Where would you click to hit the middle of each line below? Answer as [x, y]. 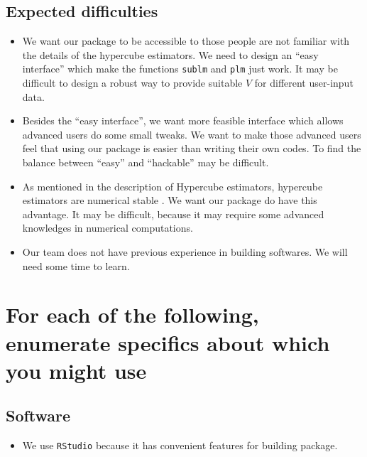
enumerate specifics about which [168, 342]
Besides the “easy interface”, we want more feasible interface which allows [183, 120]
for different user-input [304, 83]
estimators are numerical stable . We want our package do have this [170, 200]
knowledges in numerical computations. [108, 228]
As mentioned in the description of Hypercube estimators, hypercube [172, 186]
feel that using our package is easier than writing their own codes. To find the [192, 148]
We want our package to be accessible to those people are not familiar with [186, 41]
